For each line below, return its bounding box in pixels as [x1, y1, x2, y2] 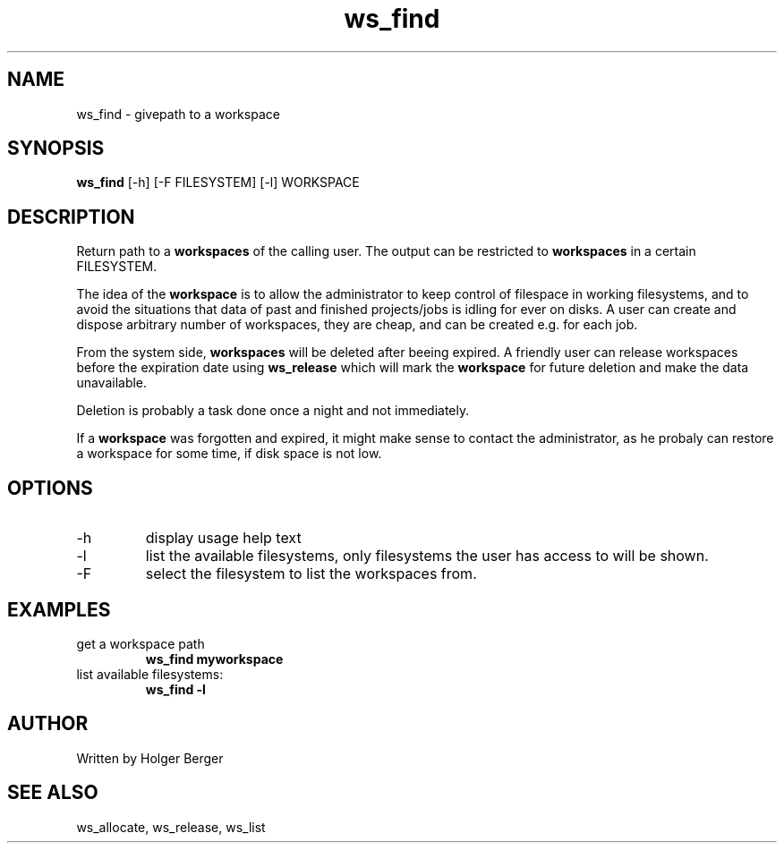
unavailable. [76, 375, 148, 391]
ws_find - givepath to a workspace [76, 106, 280, 122]
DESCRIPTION [7, 205, 135, 228]
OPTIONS [7, 476, 93, 499]
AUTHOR [7, 712, 89, 735]
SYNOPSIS [7, 137, 105, 160]
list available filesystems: [76, 666, 224, 682]
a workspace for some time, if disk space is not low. [76, 446, 382, 462]
